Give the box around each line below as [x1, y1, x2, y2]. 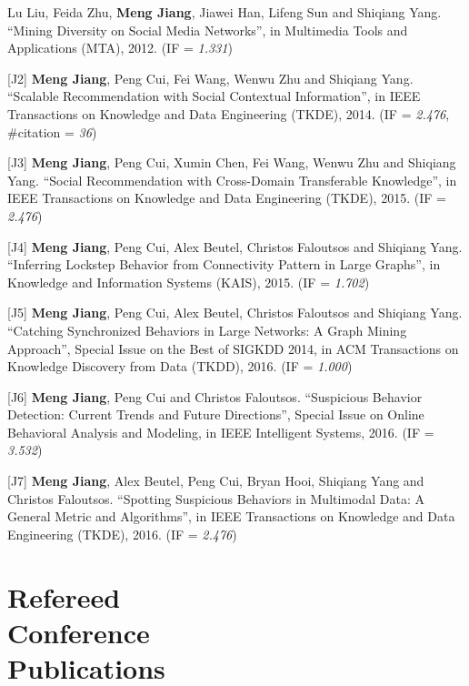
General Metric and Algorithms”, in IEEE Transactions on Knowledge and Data [7, 507, 455, 526]
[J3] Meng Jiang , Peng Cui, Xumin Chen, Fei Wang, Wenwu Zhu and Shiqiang [7, 153, 456, 172]
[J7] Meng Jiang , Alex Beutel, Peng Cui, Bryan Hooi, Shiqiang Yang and [7, 471, 424, 490]
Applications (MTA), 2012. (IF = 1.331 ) [7, 38, 233, 57]
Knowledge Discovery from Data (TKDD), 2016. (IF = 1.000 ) [7, 357, 353, 376]
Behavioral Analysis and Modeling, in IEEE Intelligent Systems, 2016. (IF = [7, 422, 434, 441]
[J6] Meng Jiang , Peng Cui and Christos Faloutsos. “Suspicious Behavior [7, 387, 423, 406]
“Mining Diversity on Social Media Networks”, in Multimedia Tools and [7, 20, 408, 39]
